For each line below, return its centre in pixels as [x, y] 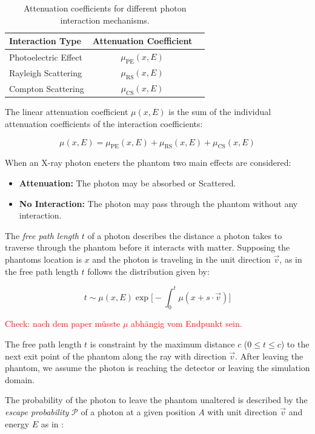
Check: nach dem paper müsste [63, 324]
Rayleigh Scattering [46, 72]
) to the [295, 344]
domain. [20, 379]
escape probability [37, 412]
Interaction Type [45, 41]
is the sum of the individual [220, 112]
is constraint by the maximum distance [162, 344]
